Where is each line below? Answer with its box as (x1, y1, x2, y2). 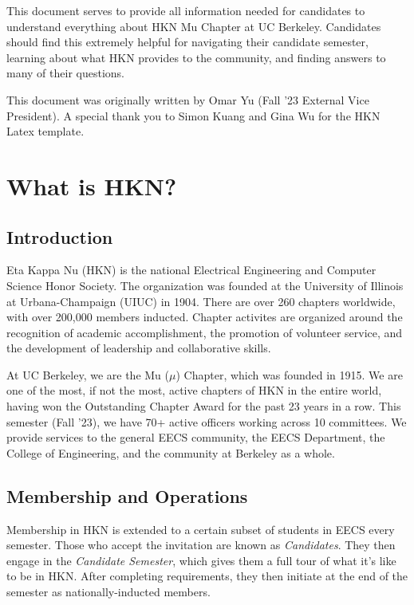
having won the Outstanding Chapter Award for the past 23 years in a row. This (6, 398, 401, 414)
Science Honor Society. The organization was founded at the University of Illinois (6, 277, 404, 293)
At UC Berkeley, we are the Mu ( (6, 366, 170, 383)
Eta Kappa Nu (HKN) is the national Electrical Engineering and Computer (6, 261, 377, 278)
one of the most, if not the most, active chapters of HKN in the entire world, (6, 382, 382, 399)
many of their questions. (6, 65, 124, 81)
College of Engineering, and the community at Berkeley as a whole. (6, 444, 335, 461)
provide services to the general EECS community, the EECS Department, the (6, 429, 385, 446)
